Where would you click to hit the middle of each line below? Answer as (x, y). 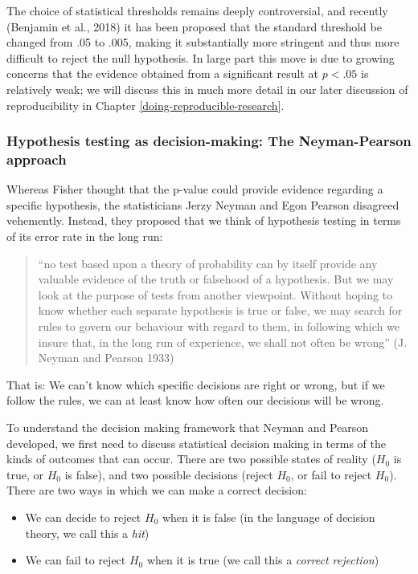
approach (37, 159)
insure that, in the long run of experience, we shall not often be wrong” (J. (223, 342)
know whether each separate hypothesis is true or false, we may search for (220, 310)
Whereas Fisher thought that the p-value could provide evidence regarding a (195, 189)
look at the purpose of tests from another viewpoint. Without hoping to (215, 294)
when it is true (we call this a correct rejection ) (263, 560)
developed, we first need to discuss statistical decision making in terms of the (196, 443)
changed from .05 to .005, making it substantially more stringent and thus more (203, 42)
